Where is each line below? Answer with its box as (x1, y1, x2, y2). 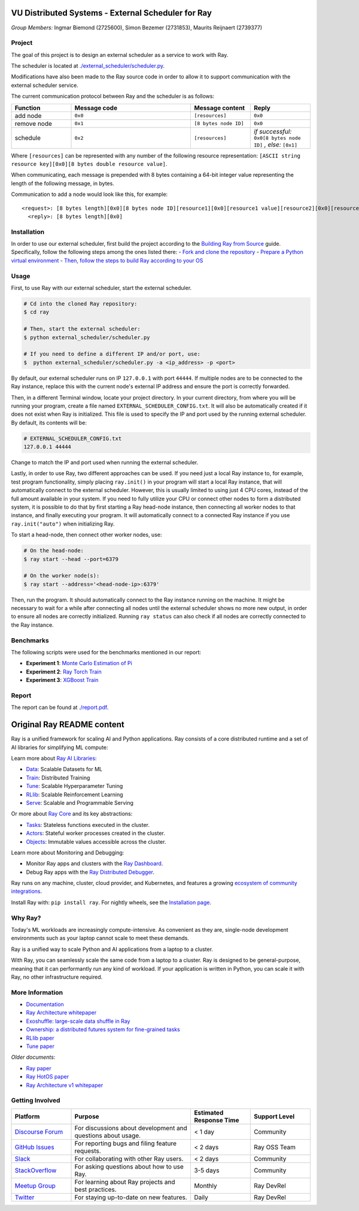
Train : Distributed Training (26, 774, 90, 781)
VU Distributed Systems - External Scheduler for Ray (11, 8, 212, 18)
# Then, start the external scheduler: (23, 325, 141, 333)
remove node (14, 119, 52, 128)
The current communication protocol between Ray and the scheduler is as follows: (11, 93, 215, 100)
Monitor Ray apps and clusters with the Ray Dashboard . (26, 860, 163, 867)
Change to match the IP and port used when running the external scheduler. (11, 459, 199, 466)
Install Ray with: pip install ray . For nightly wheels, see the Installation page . (11, 899, 212, 906)
